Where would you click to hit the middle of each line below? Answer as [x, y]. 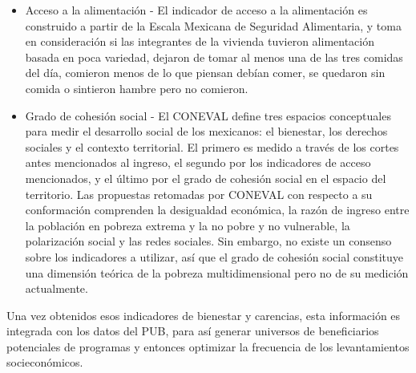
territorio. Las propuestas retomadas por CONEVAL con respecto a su [199, 194]
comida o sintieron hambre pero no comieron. [137, 88]
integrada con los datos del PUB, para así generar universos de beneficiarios [193, 331]
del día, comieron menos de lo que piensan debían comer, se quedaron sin [205, 73]
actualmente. [57, 288]
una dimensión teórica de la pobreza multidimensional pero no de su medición [217, 272]
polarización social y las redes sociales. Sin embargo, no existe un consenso [208, 241]
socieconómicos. [45, 362]
